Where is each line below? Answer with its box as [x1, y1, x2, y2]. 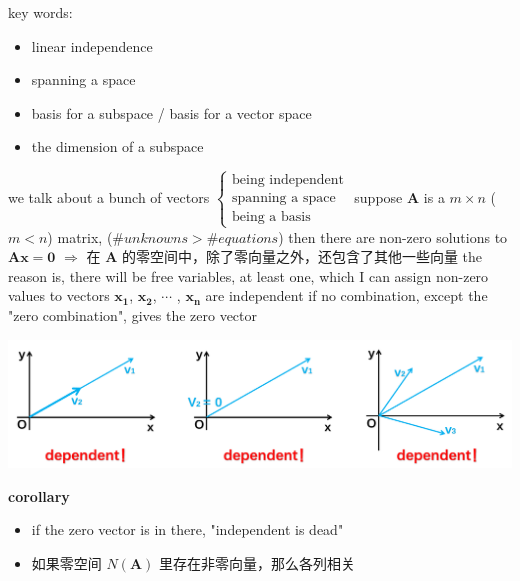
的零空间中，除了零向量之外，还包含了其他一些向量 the [121, 246, 483, 267]
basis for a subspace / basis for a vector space [31, 102, 312, 123]
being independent [232, 173, 345, 188]
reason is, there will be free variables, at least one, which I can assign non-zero [8, 265, 489, 286]
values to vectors [8, 285, 110, 306]
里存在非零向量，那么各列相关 [159, 552, 356, 573]
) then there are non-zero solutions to [278, 226, 508, 247]
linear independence [31, 35, 153, 56]
